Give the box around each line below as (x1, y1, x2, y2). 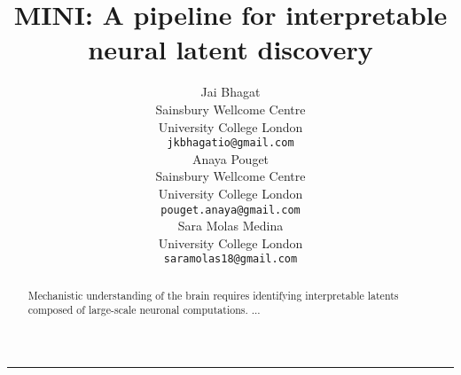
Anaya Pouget (191, 149, 270, 168)
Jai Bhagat (200, 82, 261, 101)
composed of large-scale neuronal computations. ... (27, 302, 261, 317)
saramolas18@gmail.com (163, 253, 298, 266)
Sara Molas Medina (177, 216, 284, 235)
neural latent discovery (88, 31, 373, 67)
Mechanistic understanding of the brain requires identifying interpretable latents (27, 287, 399, 302)
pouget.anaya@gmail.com (160, 203, 301, 216)
